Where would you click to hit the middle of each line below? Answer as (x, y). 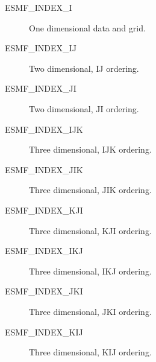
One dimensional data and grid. (87, 27)
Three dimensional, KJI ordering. (90, 230)
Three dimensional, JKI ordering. (90, 311)
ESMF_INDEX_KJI (44, 210)
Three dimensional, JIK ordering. (90, 190)
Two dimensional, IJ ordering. (84, 68)
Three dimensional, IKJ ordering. (90, 271)
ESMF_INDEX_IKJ (44, 251)
